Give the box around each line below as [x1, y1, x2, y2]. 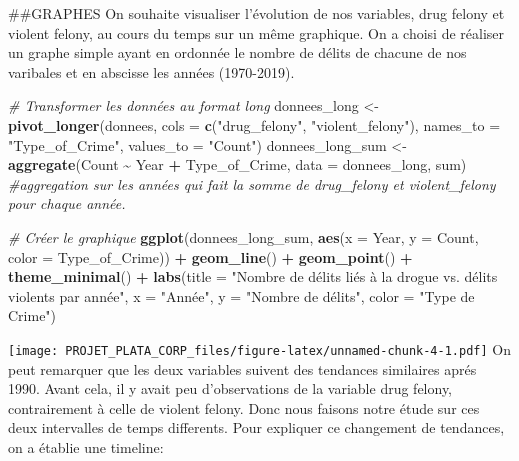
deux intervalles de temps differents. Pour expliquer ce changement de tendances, [8, 417, 505, 438]
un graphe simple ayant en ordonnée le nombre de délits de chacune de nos [8, 42, 467, 63]
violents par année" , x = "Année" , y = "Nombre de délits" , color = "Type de [8, 285, 475, 306]
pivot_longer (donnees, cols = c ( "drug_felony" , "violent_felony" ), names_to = [8, 114, 501, 135]
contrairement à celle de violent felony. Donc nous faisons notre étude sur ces [8, 397, 480, 418]
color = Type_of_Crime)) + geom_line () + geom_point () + [8, 246, 413, 267]
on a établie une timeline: [8, 436, 164, 457]
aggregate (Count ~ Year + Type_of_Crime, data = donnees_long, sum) [8, 154, 467, 175]
